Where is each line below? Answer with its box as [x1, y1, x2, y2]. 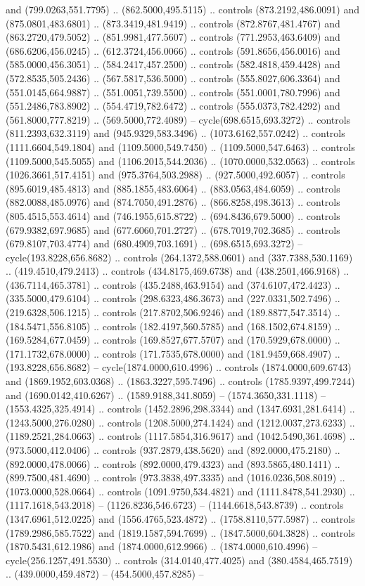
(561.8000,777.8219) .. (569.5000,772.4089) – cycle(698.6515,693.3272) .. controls [6, 112, 351, 126]
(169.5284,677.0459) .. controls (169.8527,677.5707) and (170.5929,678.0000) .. [6, 332, 340, 347]
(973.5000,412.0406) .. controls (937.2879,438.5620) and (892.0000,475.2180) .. [6, 443, 340, 457]
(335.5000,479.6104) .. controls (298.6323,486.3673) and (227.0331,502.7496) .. [6, 291, 340, 306]
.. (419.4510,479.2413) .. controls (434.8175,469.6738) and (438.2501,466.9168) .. [6, 263, 350, 278]
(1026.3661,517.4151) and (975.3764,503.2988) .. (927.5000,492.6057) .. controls [6, 167, 345, 182]
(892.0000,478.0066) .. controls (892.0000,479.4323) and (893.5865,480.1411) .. [6, 456, 340, 471]
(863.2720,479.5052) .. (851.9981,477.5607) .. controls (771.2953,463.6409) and [6, 30, 340, 44]
